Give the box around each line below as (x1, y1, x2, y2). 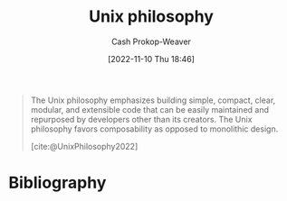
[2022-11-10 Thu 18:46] (107, 53, 196, 64)
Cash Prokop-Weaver (110, 36, 192, 47)
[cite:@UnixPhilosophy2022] (30, 141, 139, 151)
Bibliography (8, 173, 107, 193)
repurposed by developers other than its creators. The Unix (30, 114, 253, 124)
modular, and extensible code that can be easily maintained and (30, 104, 269, 114)
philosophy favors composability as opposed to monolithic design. (30, 123, 279, 134)
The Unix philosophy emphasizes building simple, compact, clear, (30, 95, 276, 105)
